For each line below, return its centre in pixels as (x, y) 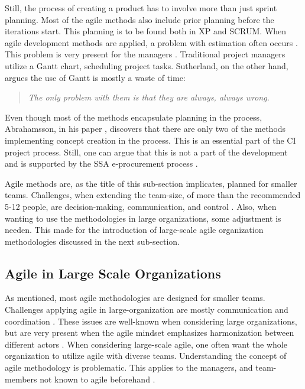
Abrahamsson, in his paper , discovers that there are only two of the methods (145, 129)
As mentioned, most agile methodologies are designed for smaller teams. (135, 298)
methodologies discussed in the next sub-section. (93, 241)
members (21, 379)
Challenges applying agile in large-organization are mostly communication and (147, 309)
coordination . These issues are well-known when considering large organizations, (151, 321)
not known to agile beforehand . (98, 379)
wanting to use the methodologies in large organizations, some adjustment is (143, 218)
